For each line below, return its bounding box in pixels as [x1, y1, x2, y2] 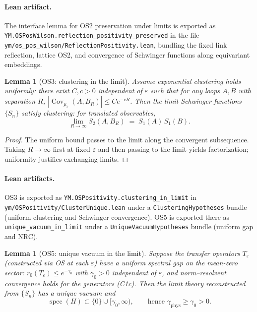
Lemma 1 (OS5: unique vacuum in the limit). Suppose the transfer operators [4, 248, 240, 258]
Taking [4, 144, 26, 154]
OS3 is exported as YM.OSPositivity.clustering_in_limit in [4, 192, 196, 202]
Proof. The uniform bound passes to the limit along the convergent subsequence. [4, 134, 249, 144]
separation [4, 96, 36, 106]
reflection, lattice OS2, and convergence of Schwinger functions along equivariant [4, 49, 250, 60]
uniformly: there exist [4, 85, 69, 96]
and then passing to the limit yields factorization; [98, 144, 249, 154]
